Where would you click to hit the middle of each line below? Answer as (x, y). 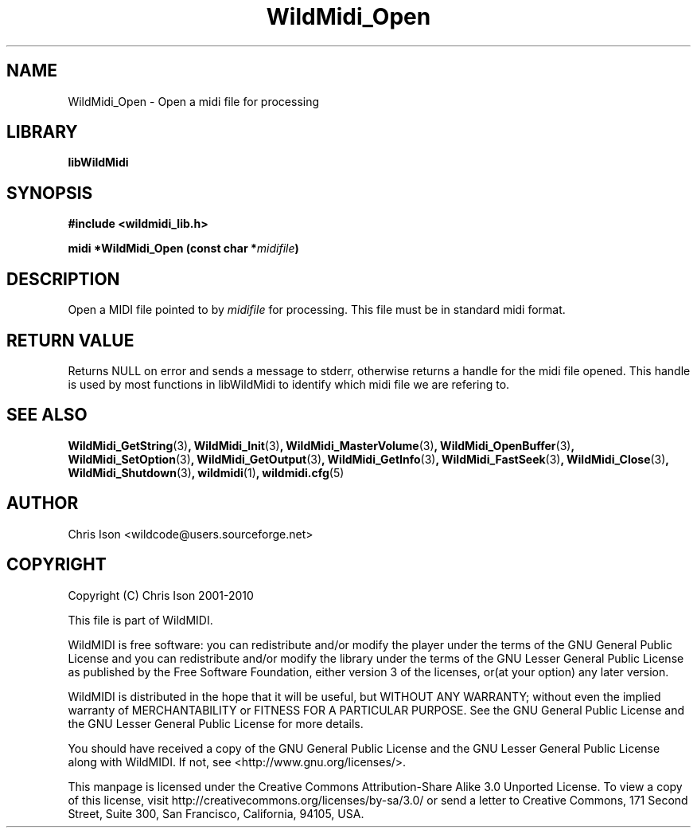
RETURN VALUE (70, 340)
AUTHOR (43, 503)
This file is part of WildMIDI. (140, 620)
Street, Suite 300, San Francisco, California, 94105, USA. (216, 813)
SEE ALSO (47, 415)
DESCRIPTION (63, 279)
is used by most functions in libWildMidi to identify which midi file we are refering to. (289, 384)
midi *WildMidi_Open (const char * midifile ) (183, 249)
